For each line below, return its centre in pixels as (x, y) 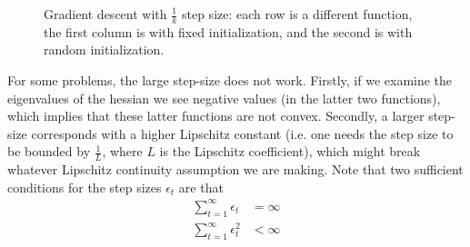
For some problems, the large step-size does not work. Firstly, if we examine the (230, 80)
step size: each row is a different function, (297, 14)
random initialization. (104, 49)
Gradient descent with (105, 14)
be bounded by (49, 151)
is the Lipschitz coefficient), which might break (290, 151)
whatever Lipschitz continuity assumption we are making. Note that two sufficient (235, 169)
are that (201, 187)
